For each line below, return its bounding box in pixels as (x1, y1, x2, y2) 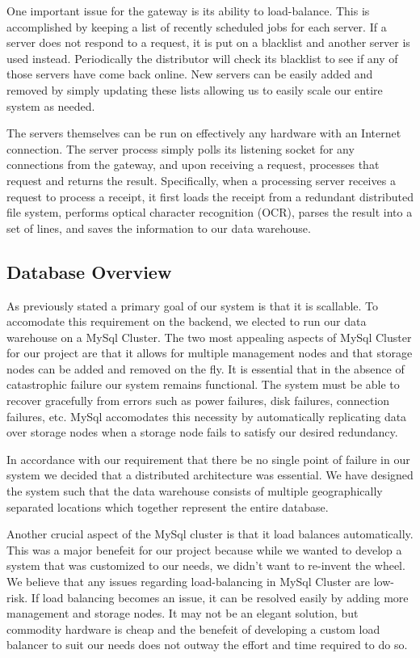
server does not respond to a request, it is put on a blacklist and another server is (6, 34, 410, 51)
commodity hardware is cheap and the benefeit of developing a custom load (6, 620, 380, 637)
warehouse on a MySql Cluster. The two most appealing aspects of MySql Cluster (6, 328, 412, 345)
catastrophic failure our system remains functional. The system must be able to (6, 376, 400, 393)
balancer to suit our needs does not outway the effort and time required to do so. (6, 636, 408, 653)
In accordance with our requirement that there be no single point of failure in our (6, 450, 410, 467)
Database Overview (6, 259, 172, 284)
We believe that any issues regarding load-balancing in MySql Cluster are (6, 573, 371, 590)
